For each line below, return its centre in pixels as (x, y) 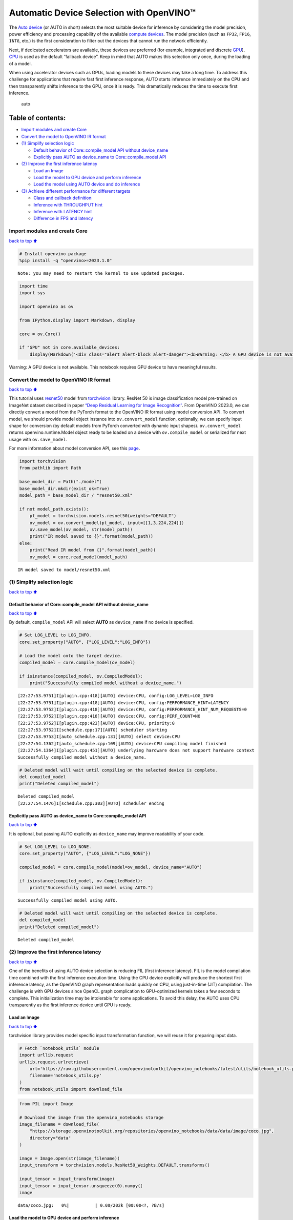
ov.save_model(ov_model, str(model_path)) (81, 529)
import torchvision (42, 461)
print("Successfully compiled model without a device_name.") (105, 683)
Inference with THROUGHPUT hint (68, 204)
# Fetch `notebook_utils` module (59, 1048)
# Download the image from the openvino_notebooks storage (91, 1117)
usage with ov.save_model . (38, 439)
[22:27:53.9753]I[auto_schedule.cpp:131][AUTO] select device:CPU (99, 737)
